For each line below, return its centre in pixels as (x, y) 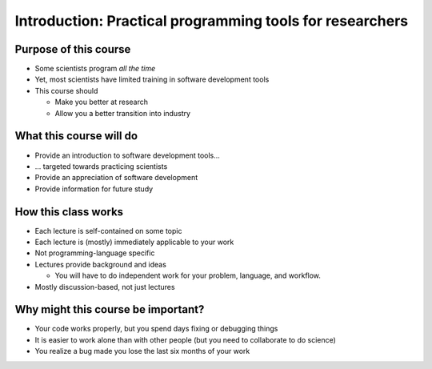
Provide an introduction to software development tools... (127, 155)
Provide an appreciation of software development (116, 178)
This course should (66, 90)
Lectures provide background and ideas (101, 264)
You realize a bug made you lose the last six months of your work (142, 351)
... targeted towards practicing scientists (101, 166)
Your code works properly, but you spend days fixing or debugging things (156, 329)
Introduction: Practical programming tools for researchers (211, 21)
